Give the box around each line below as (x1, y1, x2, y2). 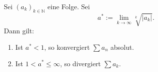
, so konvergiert (44, 42, 90, 52)
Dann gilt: (4, 26, 34, 36)
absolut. (110, 42, 134, 52)
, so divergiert (60, 58, 101, 68)
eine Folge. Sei (47, 1, 90, 11)
